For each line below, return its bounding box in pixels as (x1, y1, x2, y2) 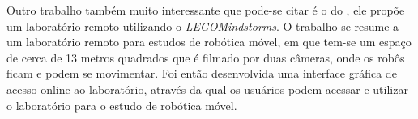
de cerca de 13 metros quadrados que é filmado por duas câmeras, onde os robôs (6, 49, 405, 66)
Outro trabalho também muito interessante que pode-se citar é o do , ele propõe (6, 2, 405, 18)
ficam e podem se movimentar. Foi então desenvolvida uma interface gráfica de (6, 65, 397, 82)
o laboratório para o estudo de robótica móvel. (6, 96, 237, 113)
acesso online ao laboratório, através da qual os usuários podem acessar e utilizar (6, 80, 408, 97)
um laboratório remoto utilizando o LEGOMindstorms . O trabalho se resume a (6, 17, 399, 34)
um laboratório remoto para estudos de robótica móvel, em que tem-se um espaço (6, 33, 412, 50)
